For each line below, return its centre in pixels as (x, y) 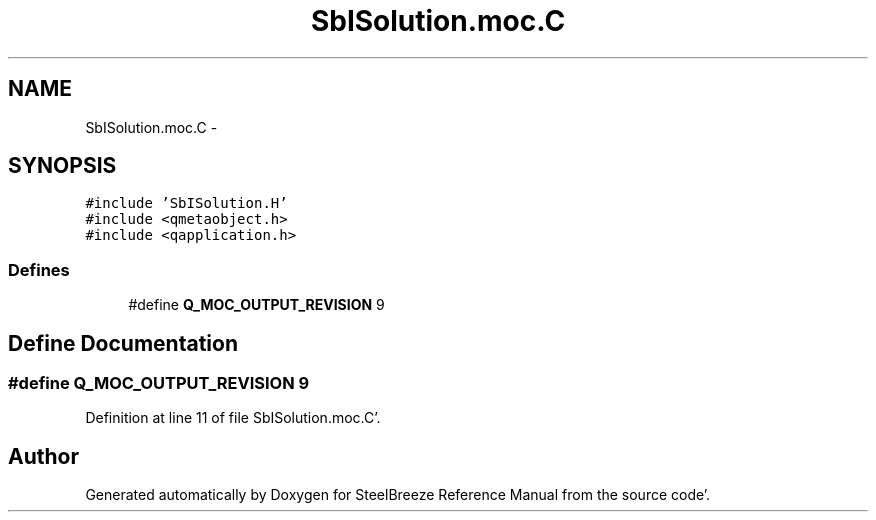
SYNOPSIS (62, 166)
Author (43, 456)
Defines (39, 269)
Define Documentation (123, 343)
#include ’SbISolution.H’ (186, 203)
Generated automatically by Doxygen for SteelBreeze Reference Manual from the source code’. (398, 495)
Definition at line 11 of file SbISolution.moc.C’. (233, 418)
